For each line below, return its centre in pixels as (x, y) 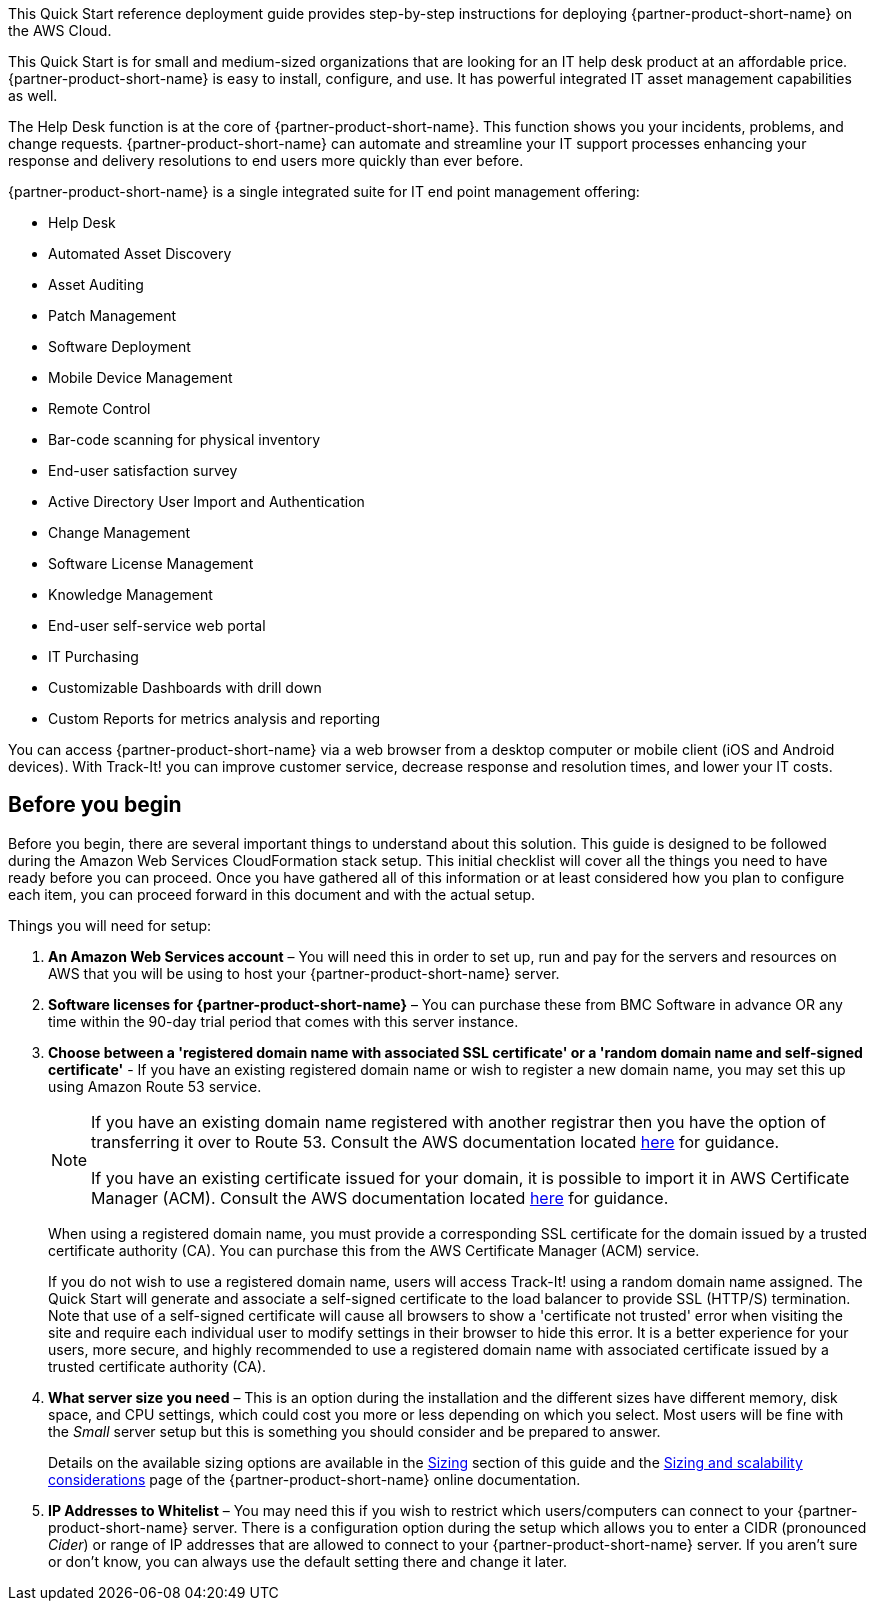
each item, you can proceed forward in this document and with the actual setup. (272, 894)
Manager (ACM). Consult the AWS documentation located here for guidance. (380, 1197)
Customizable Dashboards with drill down (185, 687)
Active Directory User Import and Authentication (206, 501)
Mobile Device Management (140, 377)
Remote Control (99, 408)
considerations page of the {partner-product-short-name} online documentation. (314, 1479)
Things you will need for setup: (110, 925)
